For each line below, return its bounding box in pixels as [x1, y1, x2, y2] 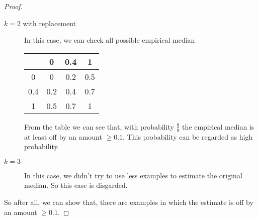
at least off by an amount [24, 131, 102, 142]
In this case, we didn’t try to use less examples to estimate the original [24, 170, 242, 180]
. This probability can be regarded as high [123, 131, 253, 142]
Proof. [4, 1, 23, 11]
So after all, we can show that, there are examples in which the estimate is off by [4, 196, 253, 207]
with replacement [23, 18, 76, 28]
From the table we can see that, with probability [24, 121, 174, 132]
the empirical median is [182, 121, 254, 132]
